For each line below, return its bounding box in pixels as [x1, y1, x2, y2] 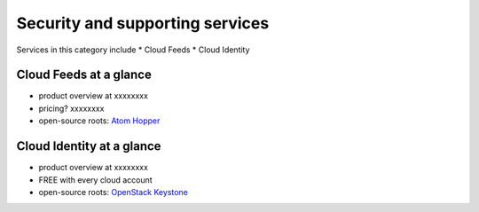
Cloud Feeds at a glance [16, 67, 153, 82]
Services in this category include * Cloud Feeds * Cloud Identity [16, 44, 250, 55]
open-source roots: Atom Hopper [38, 115, 161, 126]
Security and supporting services [16, 13, 270, 33]
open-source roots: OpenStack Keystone [38, 186, 188, 197]
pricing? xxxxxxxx [38, 103, 105, 114]
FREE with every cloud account [38, 174, 153, 185]
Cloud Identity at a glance [16, 138, 161, 154]
